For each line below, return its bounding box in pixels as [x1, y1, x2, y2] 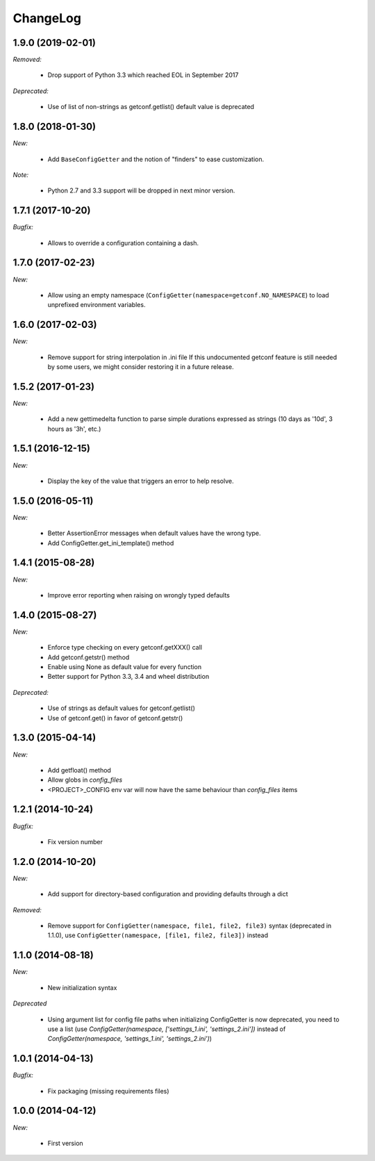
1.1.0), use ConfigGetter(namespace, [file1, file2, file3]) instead [47, 931, 269, 939]
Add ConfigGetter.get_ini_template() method [47, 538, 174, 547]
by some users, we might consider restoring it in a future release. [47, 362, 234, 371]
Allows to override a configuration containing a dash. [47, 238, 199, 247]
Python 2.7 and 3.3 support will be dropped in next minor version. [47, 186, 235, 195]
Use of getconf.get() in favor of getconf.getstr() [47, 714, 183, 722]
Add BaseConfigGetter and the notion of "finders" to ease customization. [47, 155, 264, 163]
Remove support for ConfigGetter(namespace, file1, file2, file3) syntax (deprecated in [47, 921, 332, 930]
